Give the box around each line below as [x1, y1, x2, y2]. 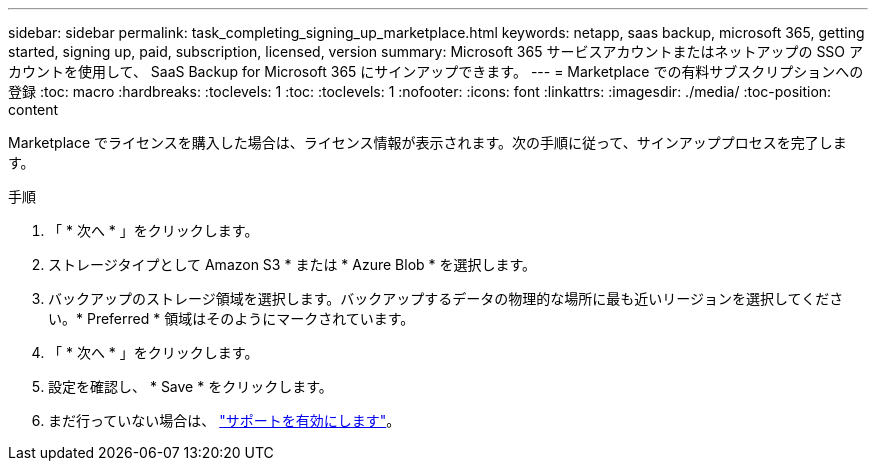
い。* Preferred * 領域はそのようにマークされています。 [48, 310, 415, 327]
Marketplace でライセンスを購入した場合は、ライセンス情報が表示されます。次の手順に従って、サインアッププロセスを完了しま [8, 134, 847, 151]
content [8, 101, 59, 118]
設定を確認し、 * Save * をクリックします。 [48, 378, 333, 395]
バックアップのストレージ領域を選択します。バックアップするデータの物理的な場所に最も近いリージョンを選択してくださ [48, 290, 844, 307]
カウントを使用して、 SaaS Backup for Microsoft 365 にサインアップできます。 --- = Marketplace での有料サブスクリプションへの [8, 63, 864, 80]
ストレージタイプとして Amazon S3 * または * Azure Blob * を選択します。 [48, 256, 537, 273]
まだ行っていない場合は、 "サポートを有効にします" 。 [48, 412, 401, 429]
